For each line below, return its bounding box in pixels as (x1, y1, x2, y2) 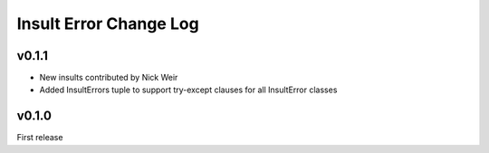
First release (16, 132, 63, 143)
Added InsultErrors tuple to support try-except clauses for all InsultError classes (39, 84, 338, 95)
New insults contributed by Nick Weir (39, 72, 178, 83)
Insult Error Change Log (16, 14, 199, 33)
